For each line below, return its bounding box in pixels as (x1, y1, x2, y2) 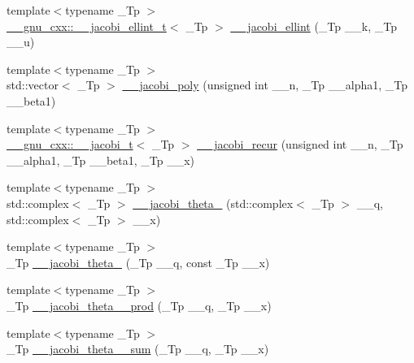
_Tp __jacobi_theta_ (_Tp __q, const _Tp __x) (7, 253, 270, 270)
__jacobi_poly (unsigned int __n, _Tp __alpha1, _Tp (122, 76, 407, 93)
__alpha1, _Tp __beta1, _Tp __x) (7, 151, 195, 168)
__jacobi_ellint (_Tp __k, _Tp (230, 17, 397, 34)
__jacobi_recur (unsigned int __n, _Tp (197, 136, 403, 153)
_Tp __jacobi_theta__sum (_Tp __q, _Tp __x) (7, 340, 269, 357)
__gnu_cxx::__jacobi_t (7, 136, 133, 153)
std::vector (7, 76, 59, 93)
